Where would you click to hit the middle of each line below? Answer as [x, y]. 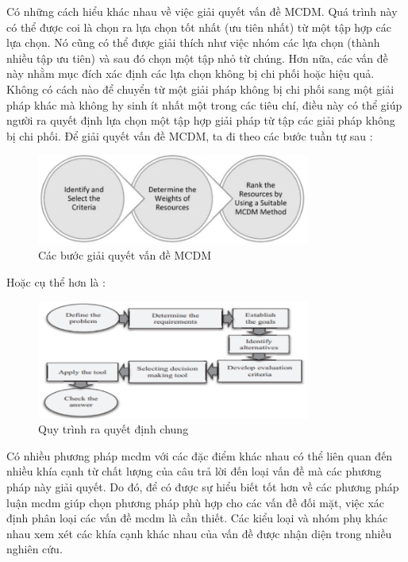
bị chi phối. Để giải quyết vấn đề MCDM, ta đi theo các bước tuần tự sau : [190, 135]
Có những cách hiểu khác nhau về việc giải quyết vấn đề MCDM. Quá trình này [202, 11]
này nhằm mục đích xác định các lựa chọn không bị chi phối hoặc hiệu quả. [191, 73]
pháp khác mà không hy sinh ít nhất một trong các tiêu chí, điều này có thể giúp [204, 104]
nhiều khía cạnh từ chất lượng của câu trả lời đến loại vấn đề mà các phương [194, 471]
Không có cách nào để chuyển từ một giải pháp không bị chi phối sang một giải [200, 89]
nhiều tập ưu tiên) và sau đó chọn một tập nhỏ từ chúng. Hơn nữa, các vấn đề [197, 58]
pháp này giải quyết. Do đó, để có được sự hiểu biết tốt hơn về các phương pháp [203, 487]
